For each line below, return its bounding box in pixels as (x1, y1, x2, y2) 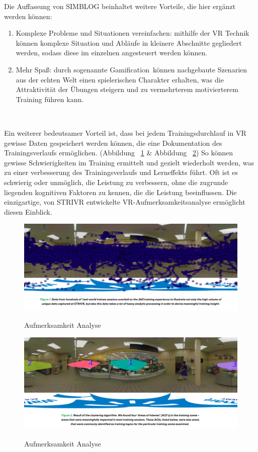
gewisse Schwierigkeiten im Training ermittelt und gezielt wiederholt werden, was (4, 157, 254, 167)
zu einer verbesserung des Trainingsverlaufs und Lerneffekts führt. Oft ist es (4, 167, 238, 177)
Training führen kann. (16, 94, 84, 104)
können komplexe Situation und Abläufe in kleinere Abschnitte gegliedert (16, 37, 242, 48)
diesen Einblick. (4, 206, 52, 217)
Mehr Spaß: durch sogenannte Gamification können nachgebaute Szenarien (16, 64, 247, 74)
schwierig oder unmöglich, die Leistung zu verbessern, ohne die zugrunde (4, 176, 228, 187)
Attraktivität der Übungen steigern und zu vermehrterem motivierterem (16, 84, 238, 95)
